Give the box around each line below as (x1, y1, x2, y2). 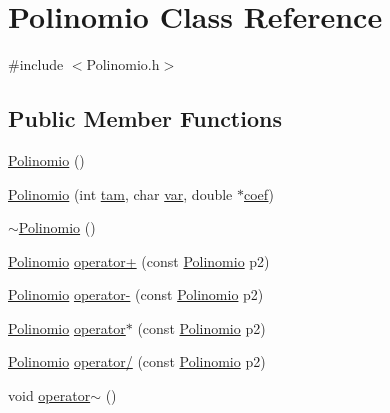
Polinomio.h (86, 54, 160, 75)
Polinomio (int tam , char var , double (8, 183, 233, 204)
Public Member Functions (8, 103, 282, 134)
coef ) (243, 183, 274, 204)
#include (8, 54, 64, 75)
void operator (8, 385, 91, 406)
